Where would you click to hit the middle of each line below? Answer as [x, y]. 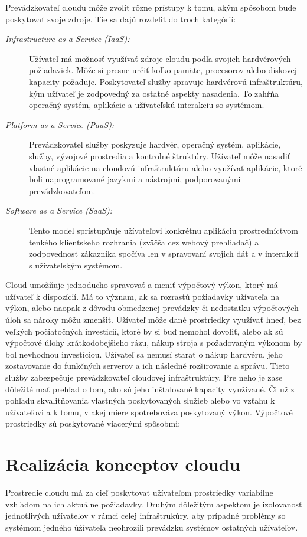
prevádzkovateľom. [62, 190]
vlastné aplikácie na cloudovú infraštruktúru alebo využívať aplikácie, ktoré [166, 167]
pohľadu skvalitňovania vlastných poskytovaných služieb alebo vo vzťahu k [140, 400]
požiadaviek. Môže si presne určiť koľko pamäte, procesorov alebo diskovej [163, 70]
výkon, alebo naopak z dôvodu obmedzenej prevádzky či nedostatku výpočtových [152, 308]
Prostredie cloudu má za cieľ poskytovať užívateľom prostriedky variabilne [139, 492]
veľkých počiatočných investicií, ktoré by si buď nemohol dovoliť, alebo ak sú [144, 331]
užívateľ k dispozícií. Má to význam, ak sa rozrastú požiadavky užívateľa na [143, 296]
